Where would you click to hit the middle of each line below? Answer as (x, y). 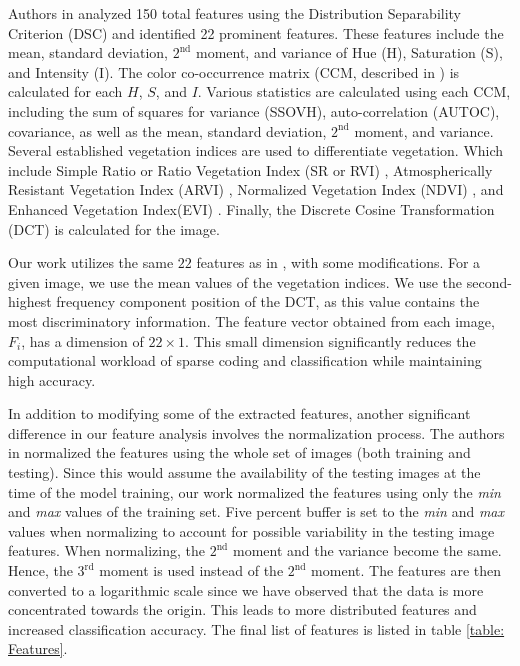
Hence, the (40, 570)
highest (30, 301)
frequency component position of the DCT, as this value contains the (268, 301)
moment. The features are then (406, 570)
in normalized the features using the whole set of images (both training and (239, 452)
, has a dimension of (82, 340)
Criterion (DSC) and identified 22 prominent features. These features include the (256, 32)
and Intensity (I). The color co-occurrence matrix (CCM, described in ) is (234, 71)
